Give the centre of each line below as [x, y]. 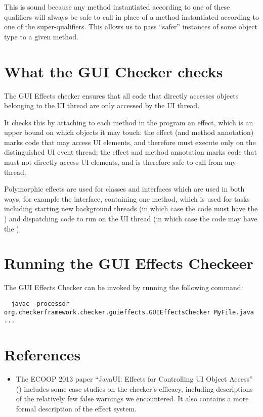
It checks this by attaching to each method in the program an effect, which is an [129, 122]
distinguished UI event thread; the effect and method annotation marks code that [131, 152]
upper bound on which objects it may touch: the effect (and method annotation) [129, 132]
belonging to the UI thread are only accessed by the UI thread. [102, 105]
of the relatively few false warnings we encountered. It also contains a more [132, 399]
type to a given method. [41, 36]
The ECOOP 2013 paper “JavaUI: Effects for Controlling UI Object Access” [134, 379]
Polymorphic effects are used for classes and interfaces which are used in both [124, 189]
